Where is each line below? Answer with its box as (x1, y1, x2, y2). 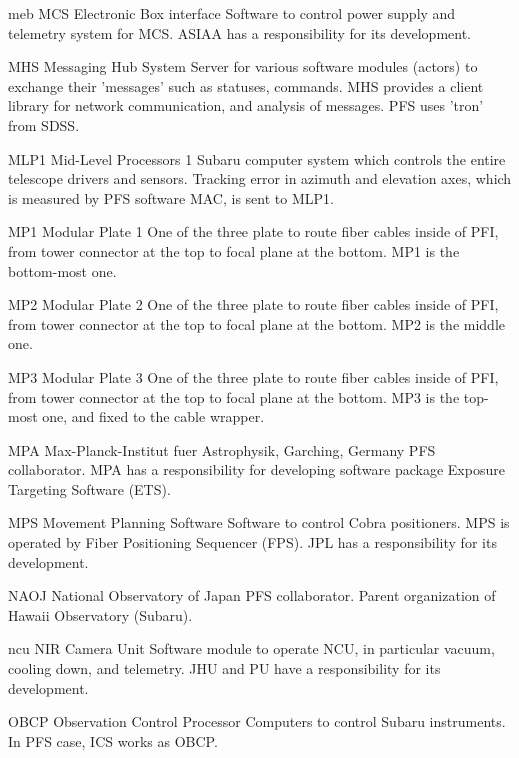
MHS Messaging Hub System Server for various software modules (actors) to (8, 56, 478, 77)
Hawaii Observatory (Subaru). (8, 604, 193, 625)
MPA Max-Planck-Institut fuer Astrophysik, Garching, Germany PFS (8, 439, 436, 460)
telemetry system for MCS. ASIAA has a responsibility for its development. (8, 22, 471, 43)
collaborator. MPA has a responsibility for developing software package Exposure (8, 459, 505, 480)
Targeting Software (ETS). (8, 478, 171, 499)
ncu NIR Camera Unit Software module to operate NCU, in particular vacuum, (8, 638, 495, 659)
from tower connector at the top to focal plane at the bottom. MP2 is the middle (8, 313, 505, 334)
